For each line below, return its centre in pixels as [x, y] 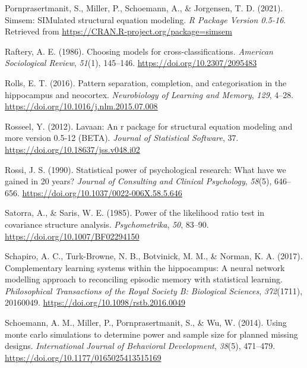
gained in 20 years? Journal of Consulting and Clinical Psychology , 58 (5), [138, 181]
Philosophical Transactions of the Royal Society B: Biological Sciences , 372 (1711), [154, 290]
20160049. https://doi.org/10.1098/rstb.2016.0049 [95, 302]
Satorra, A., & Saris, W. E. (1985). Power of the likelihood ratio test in [135, 213]
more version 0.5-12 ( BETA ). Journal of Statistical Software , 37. [122, 138]
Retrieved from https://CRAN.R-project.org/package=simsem [118, 31]
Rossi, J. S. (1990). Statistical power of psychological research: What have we [145, 169]
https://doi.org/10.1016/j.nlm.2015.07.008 [81, 106]
